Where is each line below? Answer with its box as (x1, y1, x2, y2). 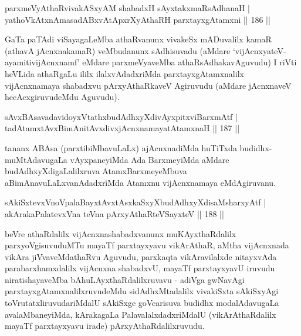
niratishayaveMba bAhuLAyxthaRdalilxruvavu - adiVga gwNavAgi (5, 273, 245, 285)
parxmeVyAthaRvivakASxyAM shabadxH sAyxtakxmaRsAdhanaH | (5, 2, 250, 14)
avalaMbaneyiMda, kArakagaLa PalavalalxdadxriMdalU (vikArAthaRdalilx (5, 308, 276, 320)
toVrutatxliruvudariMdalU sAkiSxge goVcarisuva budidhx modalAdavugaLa (5, 297, 279, 309)
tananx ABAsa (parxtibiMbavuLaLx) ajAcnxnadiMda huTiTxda (5, 141, 237, 154)
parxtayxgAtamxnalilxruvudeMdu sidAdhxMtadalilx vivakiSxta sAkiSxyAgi (5, 285, 279, 297)
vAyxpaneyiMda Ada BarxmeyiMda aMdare (70, 153, 229, 165)
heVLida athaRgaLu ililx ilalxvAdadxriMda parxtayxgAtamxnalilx (5, 67, 244, 79)
